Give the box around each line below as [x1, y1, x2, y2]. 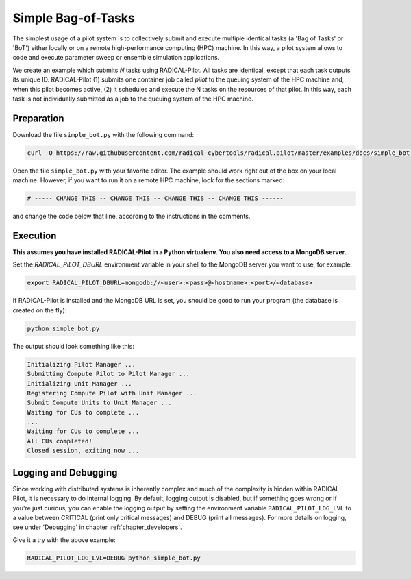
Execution [12, 230, 57, 241]
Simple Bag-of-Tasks [12, 10, 135, 25]
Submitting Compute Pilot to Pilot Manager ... [27, 370, 190, 378]
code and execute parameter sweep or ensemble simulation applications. [12, 53, 220, 62]
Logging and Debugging [12, 467, 118, 478]
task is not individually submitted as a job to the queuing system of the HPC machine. [12, 95, 253, 103]
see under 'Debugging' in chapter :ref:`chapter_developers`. [12, 523, 183, 531]
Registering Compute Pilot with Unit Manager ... [27, 389, 197, 397]
